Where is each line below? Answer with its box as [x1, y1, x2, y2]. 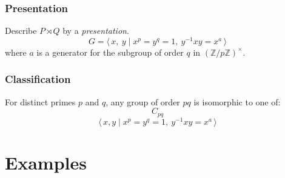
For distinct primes [5, 95, 76, 108]
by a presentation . [62, 24, 129, 37]
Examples [5, 150, 87, 175]
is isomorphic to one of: [193, 95, 281, 108]
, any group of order [106, 95, 180, 108]
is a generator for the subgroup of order [36, 45, 184, 58]
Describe [5, 24, 37, 37]
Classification [5, 71, 71, 87]
